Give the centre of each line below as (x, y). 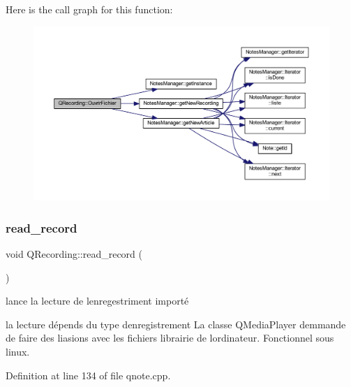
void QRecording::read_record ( (74, 254)
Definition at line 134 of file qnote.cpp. (88, 375)
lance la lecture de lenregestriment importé (97, 301)
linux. (18, 352)
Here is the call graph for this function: (89, 9)
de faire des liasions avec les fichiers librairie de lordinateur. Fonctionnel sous (170, 338)
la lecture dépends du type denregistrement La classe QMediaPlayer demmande (176, 324)
